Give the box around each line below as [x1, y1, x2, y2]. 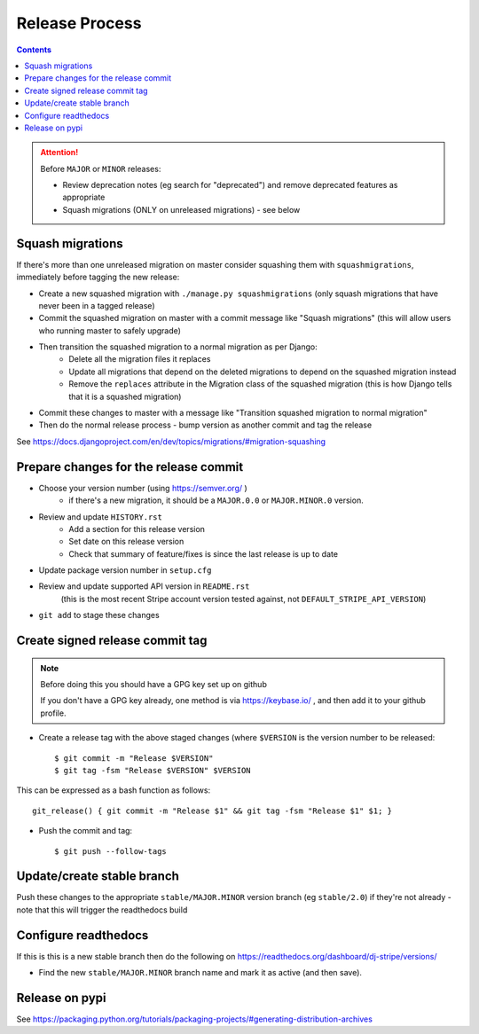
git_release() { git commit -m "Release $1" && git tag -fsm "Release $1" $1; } [32, 805, 393, 816]
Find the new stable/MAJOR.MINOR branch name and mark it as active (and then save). [38, 967, 363, 978]
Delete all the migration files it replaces [68, 354, 211, 364]
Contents [16, 44, 52, 55]
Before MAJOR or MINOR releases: [40, 163, 161, 174]
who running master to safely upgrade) [38, 325, 182, 336]
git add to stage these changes [38, 610, 160, 621]
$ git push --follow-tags [54, 846, 168, 856]
